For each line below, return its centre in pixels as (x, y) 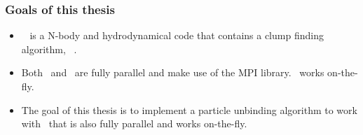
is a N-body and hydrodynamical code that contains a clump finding (177, 35)
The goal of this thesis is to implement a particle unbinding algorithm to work (189, 109)
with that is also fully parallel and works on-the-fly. (134, 123)
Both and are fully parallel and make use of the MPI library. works (173, 72)
